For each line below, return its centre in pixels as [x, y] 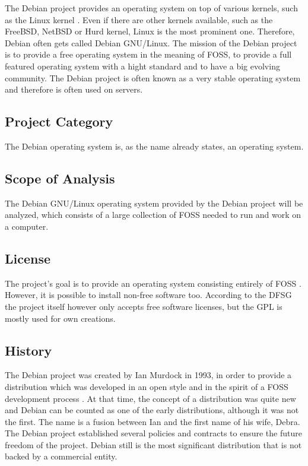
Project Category [59, 121]
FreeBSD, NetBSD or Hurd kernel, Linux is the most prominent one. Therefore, [150, 31]
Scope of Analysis [60, 178]
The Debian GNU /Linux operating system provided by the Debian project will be [154, 203]
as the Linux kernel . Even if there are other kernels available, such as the [139, 19]
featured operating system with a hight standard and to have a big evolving [142, 66]
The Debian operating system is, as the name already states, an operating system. [154, 146]
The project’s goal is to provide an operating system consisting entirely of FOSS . [153, 283]
